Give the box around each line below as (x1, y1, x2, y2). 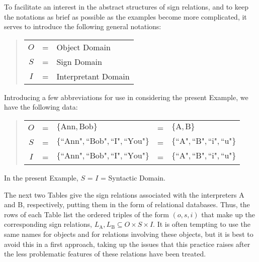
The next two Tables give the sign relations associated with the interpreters (4, 189, 237, 200)
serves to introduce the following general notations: (4, 21, 161, 32)
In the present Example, (4, 172, 78, 183)
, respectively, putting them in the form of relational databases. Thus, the (23, 199, 250, 210)
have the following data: (4, 102, 78, 112)
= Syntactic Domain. (101, 172, 165, 183)
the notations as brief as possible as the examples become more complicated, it (4, 11, 247, 22)
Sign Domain (56, 55, 102, 67)
